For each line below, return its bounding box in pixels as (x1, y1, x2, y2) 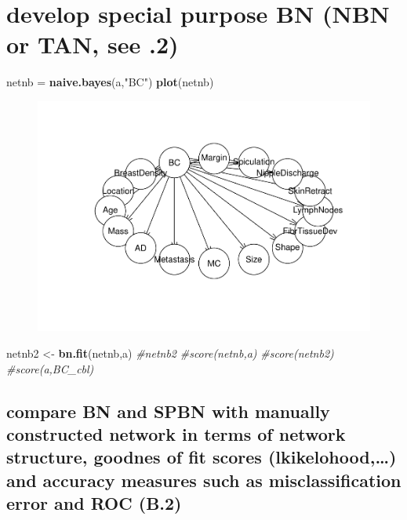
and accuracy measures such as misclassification (6, 467, 402, 492)
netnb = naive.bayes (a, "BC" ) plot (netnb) (6, 74, 214, 90)
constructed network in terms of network (6, 422, 346, 445)
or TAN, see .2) (6, 28, 179, 60)
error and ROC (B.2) (6, 491, 182, 515)
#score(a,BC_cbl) (6, 360, 94, 376)
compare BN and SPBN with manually (6, 398, 330, 423)
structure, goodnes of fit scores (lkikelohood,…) (6, 445, 397, 469)
